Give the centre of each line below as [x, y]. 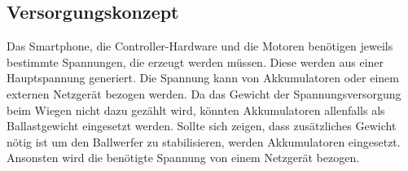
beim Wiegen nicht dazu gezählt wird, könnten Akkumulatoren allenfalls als [196, 110]
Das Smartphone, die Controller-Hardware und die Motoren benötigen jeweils [200, 46]
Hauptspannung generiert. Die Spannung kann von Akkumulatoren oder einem [203, 78]
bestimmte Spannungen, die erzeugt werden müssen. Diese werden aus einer [195, 61]
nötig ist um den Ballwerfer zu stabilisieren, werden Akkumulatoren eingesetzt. [204, 141]
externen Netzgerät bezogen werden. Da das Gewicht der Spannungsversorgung [204, 93]
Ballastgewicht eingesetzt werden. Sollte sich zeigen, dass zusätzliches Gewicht [202, 126]
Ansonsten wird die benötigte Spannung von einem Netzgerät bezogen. [183, 158]
